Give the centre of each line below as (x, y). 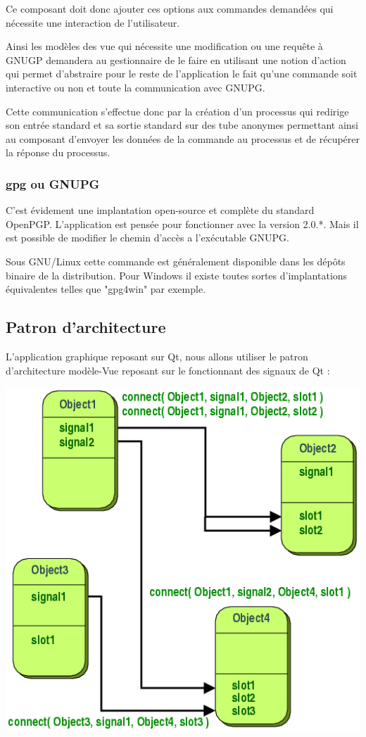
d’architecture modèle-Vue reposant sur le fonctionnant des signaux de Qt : (168, 370)
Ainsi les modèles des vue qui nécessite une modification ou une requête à (164, 46)
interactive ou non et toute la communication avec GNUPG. (135, 87)
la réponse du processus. (58, 152)
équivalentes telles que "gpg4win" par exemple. (106, 289)
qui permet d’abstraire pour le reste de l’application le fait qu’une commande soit (182, 74)
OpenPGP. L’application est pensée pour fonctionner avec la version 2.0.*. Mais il (182, 223)
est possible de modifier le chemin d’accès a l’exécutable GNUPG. (147, 238)
